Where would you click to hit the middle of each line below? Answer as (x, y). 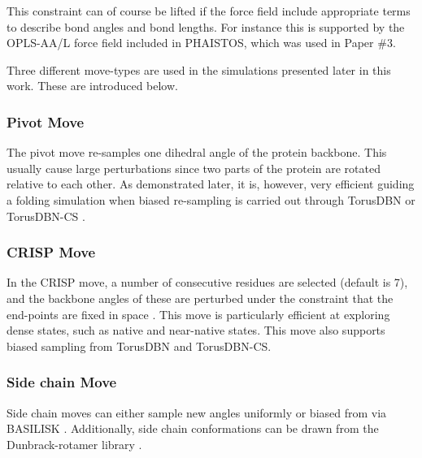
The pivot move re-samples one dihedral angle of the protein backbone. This (197, 152)
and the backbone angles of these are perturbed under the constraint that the (200, 298)
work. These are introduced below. (92, 86)
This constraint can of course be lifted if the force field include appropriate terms (209, 11)
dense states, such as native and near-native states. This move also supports (196, 330)
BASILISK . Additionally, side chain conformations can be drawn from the (193, 428)
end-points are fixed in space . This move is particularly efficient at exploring (198, 314)
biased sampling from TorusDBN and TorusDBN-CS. (139, 346)
